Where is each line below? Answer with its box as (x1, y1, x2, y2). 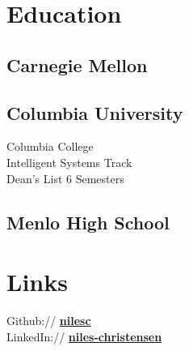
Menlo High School (6, 209, 170, 234)
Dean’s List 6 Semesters (6, 169, 124, 186)
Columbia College (6, 138, 94, 155)
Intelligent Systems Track (6, 153, 132, 170)
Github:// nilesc (6, 312, 91, 329)
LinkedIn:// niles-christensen (6, 327, 162, 345)
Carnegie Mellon (6, 52, 148, 77)
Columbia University (6, 100, 183, 125)
